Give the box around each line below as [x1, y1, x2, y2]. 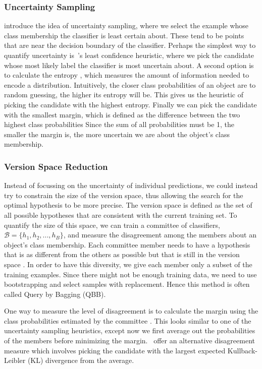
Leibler [4, 355, 26, 365]
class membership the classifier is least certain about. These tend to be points [4, 30, 244, 40]
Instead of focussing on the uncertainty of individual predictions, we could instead [4, 180, 258, 191]
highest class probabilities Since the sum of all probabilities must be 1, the [4, 119, 235, 130]
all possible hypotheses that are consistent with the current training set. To [4, 209, 237, 220]
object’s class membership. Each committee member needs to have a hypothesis [4, 239, 250, 250]
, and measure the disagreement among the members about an [63, 229, 257, 240]
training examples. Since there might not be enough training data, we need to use [4, 269, 257, 279]
